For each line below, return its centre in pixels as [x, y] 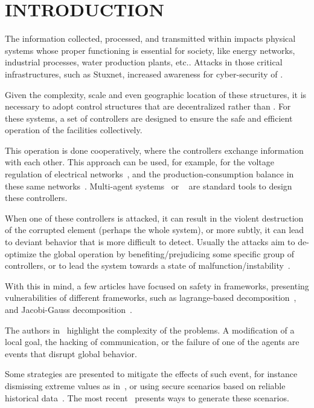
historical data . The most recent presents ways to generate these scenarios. [147, 397]
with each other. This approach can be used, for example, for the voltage [139, 162]
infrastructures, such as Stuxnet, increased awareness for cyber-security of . [144, 74]
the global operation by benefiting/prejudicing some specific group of [167, 253]
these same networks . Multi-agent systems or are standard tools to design [149, 186]
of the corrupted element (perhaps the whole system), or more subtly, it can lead [155, 230]
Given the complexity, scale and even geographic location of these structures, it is [156, 94]
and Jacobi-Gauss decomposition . [69, 309]
